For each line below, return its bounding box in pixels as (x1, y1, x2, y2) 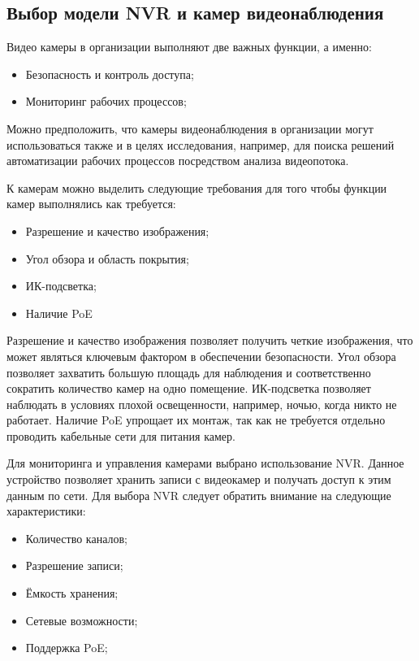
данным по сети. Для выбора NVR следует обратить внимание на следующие (6, 486, 391, 503)
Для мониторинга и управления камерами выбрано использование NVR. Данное (6, 454, 404, 472)
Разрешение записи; (25, 557, 123, 574)
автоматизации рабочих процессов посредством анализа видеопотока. (6, 152, 349, 169)
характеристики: (6, 502, 86, 520)
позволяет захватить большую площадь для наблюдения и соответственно (6, 363, 371, 381)
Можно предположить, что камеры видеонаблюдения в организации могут (6, 120, 374, 137)
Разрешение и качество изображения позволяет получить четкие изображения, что (6, 332, 413, 349)
